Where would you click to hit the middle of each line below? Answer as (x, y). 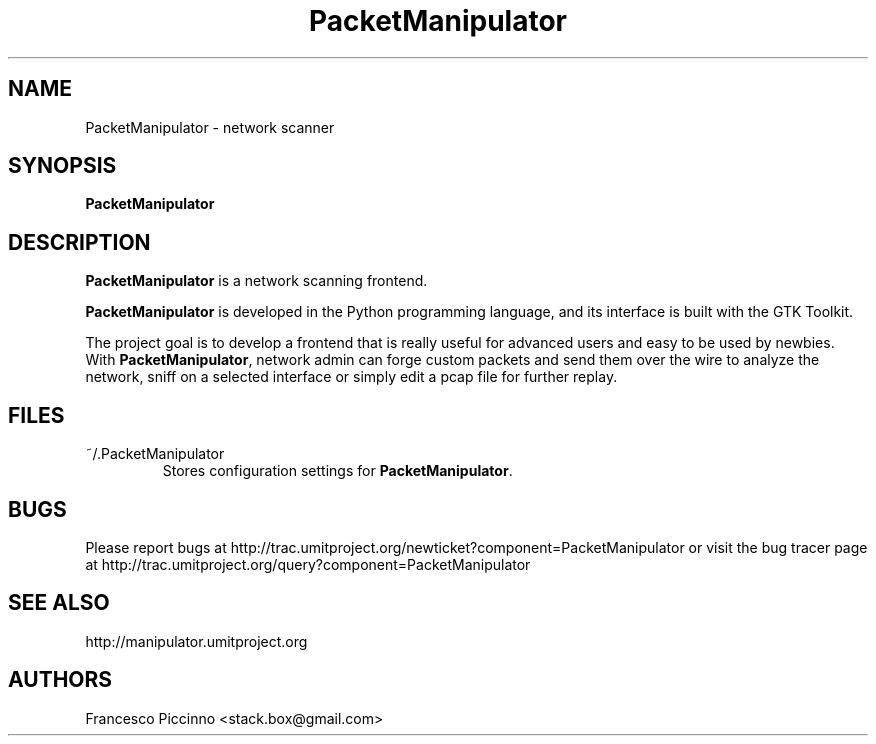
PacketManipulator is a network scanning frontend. (256, 281)
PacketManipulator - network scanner (210, 127)
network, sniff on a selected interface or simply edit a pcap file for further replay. (351, 377)
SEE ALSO (59, 603)
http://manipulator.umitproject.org (196, 641)
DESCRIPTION (79, 242)
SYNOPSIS (62, 166)
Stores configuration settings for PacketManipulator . (337, 471)
